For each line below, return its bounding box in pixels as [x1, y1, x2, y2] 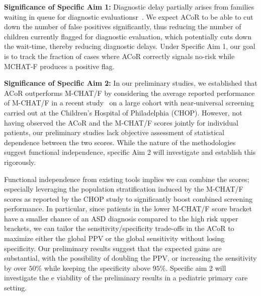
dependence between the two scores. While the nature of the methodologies [4, 137, 236, 147]
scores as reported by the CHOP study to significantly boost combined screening [4, 193, 252, 204]
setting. [4, 282, 27, 293]
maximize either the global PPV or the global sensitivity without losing [4, 233, 225, 244]
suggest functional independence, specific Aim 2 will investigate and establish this [4, 147, 256, 157]
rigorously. [4, 156, 36, 167]
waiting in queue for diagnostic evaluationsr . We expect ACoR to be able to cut [4, 11, 253, 22]
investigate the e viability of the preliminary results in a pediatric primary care [4, 272, 248, 283]
